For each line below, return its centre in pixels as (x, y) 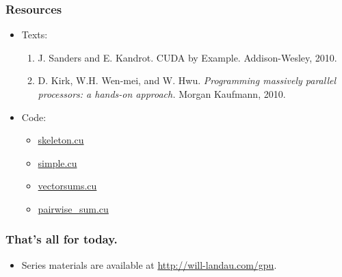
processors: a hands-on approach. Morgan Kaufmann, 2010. (162, 94)
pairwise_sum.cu (73, 208)
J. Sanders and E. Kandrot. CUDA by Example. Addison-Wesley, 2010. (187, 57)
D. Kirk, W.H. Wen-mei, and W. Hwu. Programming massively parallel (187, 80)
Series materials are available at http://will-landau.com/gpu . (149, 264)
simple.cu (57, 162)
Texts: (35, 35)
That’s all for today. (62, 239)
